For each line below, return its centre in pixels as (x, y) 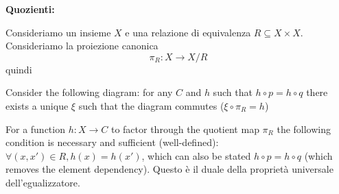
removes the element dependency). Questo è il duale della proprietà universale (169, 169)
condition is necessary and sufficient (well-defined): (112, 142)
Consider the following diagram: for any (89, 92)
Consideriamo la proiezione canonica (82, 46)
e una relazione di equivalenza (188, 32)
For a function (35, 129)
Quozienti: (30, 9)
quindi (19, 69)
